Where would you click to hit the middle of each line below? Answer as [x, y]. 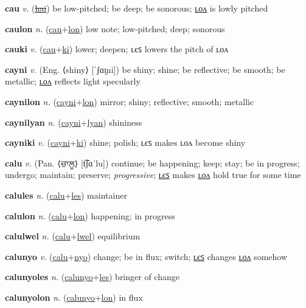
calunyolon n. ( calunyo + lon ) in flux [74, 297]
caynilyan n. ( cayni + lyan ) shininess [74, 122]
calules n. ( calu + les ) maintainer [66, 195]
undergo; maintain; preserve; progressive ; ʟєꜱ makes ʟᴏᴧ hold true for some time [153, 175]
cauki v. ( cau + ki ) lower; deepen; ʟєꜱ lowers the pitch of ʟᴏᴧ [117, 49]
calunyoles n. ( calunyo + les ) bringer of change [92, 277]
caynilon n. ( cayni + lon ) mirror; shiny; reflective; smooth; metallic [130, 101]
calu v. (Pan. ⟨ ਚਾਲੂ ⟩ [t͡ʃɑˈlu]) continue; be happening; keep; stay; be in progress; [152, 163]
